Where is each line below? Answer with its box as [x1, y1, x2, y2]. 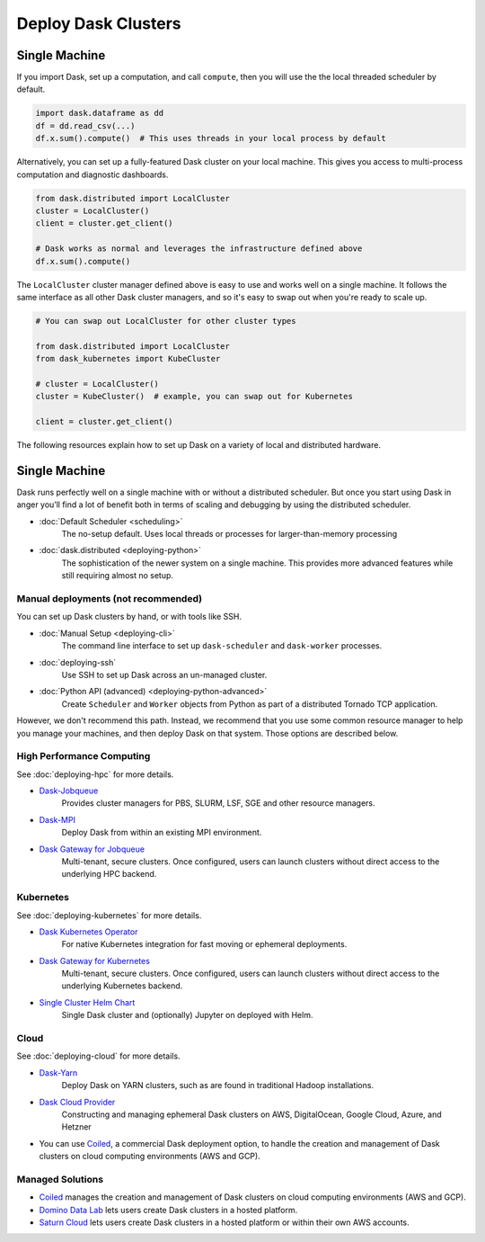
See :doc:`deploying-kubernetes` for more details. [16, 909, 202, 921]
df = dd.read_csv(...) [35, 121, 136, 130]
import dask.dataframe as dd [35, 108, 164, 119]
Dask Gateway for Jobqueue [39, 844, 145, 854]
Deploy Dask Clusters [16, 13, 181, 33]
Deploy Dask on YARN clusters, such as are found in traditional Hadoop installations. [61, 1080, 375, 1091]
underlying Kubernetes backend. [61, 980, 183, 991]
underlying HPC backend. [61, 869, 157, 880]
